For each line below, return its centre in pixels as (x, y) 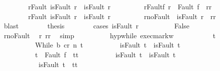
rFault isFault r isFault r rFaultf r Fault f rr (120, 6)
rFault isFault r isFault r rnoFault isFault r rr (122, 16)
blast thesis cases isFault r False (97, 26)
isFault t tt (58, 64)
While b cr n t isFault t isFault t (108, 45)
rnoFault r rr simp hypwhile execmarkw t (110, 35)
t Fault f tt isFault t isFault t (105, 54)
